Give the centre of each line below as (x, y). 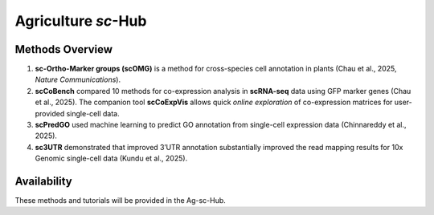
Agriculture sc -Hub (81, 21)
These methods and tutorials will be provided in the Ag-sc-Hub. (121, 201)
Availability (43, 181)
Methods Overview (63, 49)
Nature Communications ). (78, 79)
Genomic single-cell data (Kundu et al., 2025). (111, 158)
